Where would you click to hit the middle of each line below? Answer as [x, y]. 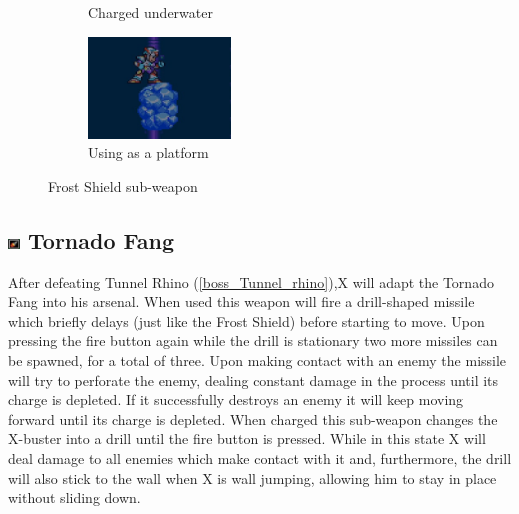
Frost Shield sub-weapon [123, 185]
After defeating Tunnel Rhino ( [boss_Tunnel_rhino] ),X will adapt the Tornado [251, 281]
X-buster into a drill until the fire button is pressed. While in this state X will [247, 438]
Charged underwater [150, 12]
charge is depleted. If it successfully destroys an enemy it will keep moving [236, 399]
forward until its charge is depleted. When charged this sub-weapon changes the [253, 418]
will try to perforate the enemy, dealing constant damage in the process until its [253, 379]
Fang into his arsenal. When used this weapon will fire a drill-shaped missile [241, 301]
